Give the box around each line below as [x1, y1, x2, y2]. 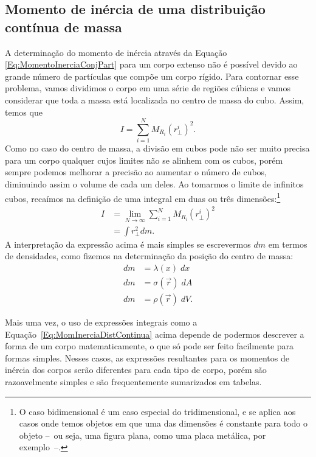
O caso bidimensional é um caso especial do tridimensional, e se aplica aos [19, 405, 296, 417]
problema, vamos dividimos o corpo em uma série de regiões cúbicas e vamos [5, 82, 290, 94]
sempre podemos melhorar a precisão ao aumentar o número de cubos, [5, 166, 267, 178]
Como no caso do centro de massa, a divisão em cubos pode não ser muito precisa [5, 142, 310, 155]
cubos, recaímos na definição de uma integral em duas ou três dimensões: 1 [5, 190, 281, 204]
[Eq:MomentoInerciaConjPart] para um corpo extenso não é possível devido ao [5, 58, 298, 71]
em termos [268, 237, 307, 250]
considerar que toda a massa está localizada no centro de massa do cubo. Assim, [5, 93, 304, 106]
